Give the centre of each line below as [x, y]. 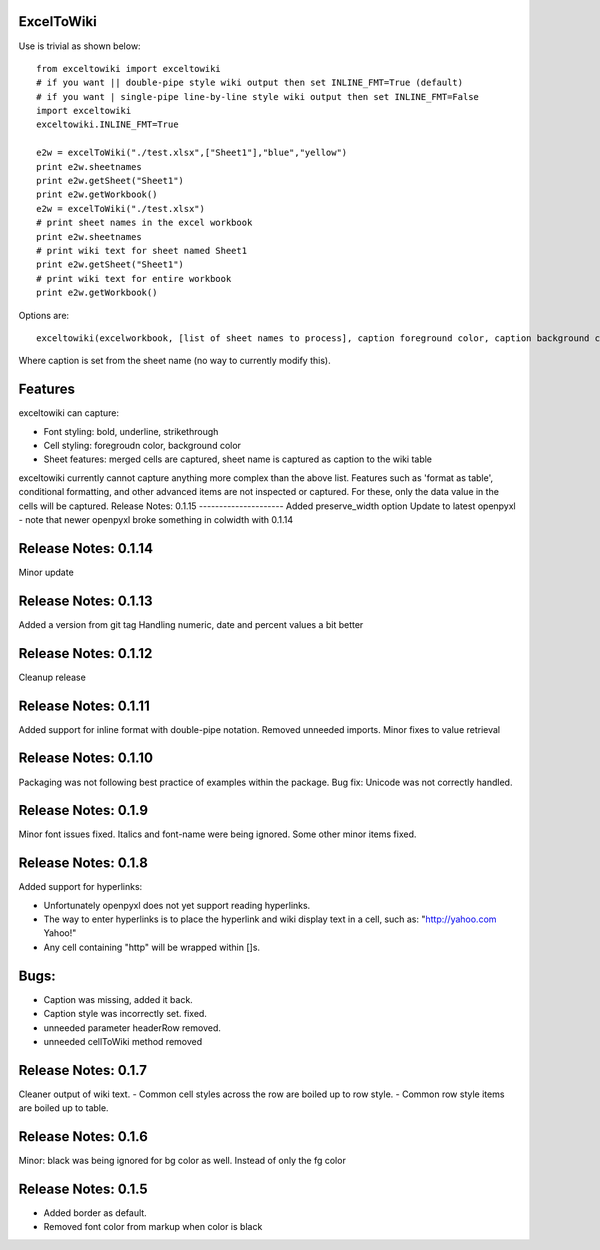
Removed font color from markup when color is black [153, 1227]
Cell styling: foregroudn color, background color [142, 446]
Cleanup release [52, 677]
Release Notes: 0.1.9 [83, 810]
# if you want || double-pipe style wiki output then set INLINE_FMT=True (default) [250, 83]
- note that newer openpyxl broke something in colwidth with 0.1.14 [156, 519]
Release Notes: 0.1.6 [83, 1136]
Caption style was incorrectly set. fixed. [125, 1014]
